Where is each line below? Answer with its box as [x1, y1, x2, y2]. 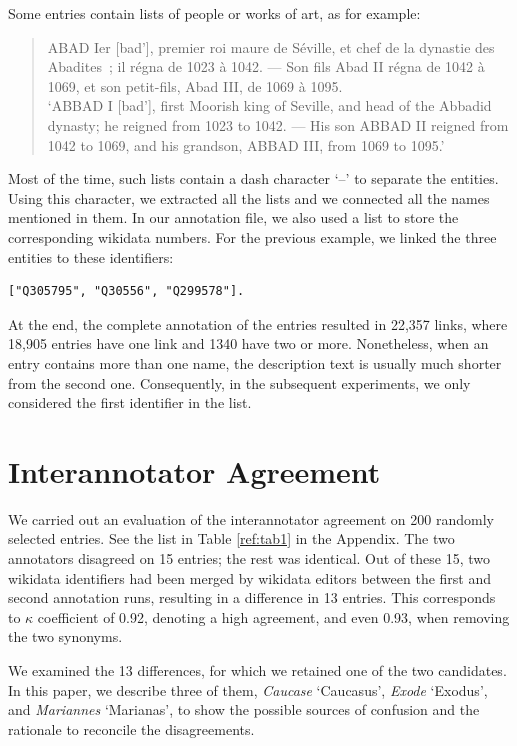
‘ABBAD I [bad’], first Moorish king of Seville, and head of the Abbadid [47, 95, 492, 116]
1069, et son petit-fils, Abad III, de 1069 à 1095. [47, 75, 343, 96]
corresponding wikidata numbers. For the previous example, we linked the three [8, 226, 497, 247]
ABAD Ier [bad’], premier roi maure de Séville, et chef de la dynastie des [47, 36, 495, 57]
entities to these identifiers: [8, 246, 174, 267]
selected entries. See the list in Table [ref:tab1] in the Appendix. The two [8, 528, 455, 549]
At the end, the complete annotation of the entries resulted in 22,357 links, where [8, 313, 508, 334]
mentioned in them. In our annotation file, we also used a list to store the [8, 207, 459, 228]
